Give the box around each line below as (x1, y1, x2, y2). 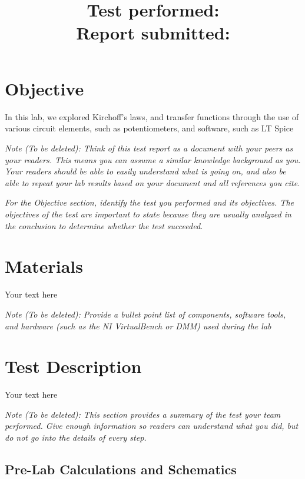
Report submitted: (76, 20, 230, 44)
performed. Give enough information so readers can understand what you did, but (5, 419, 299, 432)
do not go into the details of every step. (5, 431, 147, 444)
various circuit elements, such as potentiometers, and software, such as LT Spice (5, 122, 294, 134)
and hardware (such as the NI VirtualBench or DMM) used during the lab (5, 319, 271, 332)
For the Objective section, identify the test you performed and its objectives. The (5, 196, 294, 209)
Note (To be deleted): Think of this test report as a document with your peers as (5, 142, 293, 154)
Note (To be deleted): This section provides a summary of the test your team (5, 408, 281, 420)
